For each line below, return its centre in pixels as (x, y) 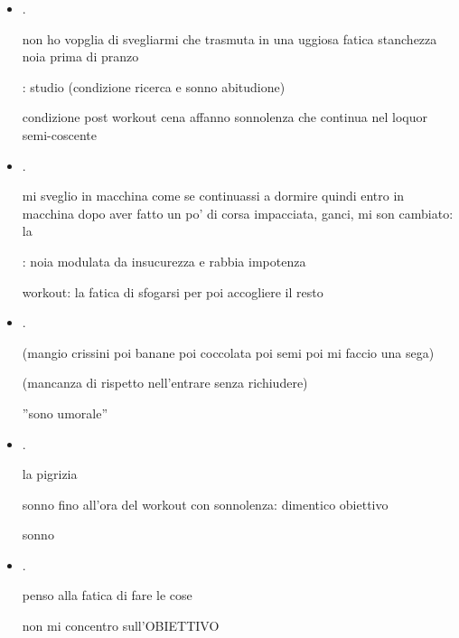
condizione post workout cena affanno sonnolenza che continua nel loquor (225, 117)
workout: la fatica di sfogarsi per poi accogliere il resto (173, 291)
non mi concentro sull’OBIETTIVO (121, 626)
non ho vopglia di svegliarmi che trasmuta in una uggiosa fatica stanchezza (229, 38)
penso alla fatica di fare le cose (107, 595)
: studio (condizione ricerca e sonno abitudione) (154, 86)
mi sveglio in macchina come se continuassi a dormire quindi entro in (213, 196)
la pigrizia (50, 474)
